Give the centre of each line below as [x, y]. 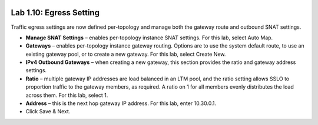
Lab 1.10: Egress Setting [55, 13]
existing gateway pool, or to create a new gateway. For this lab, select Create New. [126, 54]
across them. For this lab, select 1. [67, 95]
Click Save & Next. [48, 112]
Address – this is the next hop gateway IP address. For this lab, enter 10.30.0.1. [121, 103]
